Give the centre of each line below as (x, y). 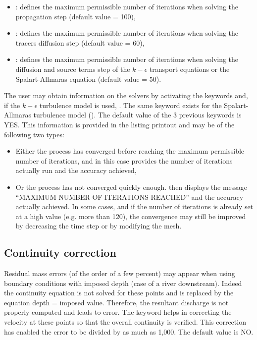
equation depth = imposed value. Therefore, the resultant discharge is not (116, 302)
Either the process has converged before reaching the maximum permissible (130, 151)
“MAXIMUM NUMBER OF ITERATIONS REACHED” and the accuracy (129, 197)
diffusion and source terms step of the (73, 69)
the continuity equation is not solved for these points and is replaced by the (119, 293)
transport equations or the (189, 69)
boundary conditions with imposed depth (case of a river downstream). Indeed (123, 283)
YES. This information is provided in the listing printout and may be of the (119, 124)
